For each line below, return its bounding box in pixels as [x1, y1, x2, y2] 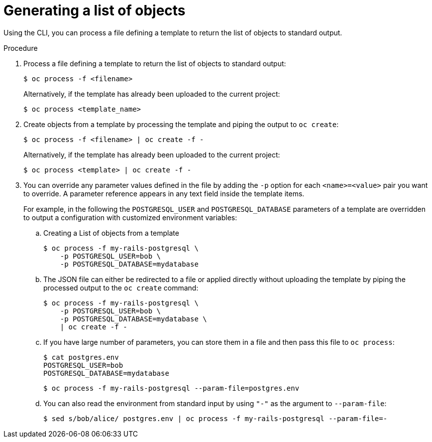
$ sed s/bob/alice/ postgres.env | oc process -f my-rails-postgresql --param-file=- [43, 414, 388, 423]
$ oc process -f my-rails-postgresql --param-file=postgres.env [43, 384, 300, 392]
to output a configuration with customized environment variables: [23, 213, 237, 222]
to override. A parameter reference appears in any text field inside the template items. [23, 189, 305, 198]
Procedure [3, 43, 38, 52]
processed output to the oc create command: [43, 283, 199, 292]
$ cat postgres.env [43, 353, 119, 361]
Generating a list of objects [3, 2, 186, 19]
